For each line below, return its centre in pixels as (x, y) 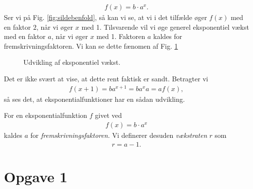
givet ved (108, 115)
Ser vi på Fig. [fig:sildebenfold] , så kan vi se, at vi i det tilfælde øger (106, 17)
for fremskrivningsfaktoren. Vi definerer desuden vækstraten (119, 135)
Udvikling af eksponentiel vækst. (72, 62)
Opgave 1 (36, 176)
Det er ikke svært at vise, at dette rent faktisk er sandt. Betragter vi (106, 78)
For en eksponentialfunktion (46, 115)
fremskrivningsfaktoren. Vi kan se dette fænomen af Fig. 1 (91, 46)
